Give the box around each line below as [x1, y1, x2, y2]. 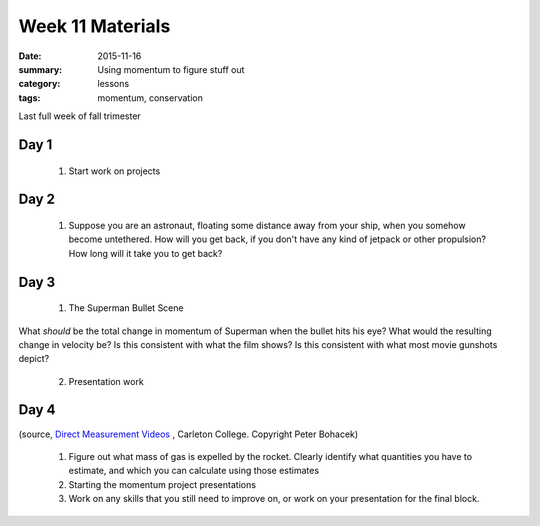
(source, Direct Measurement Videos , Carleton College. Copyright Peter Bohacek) [18, 428, 359, 440]
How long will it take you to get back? [68, 247, 223, 259]
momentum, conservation [97, 91, 204, 104]
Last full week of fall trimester [18, 110, 142, 122]
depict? [18, 353, 50, 365]
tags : [18, 91, 41, 104]
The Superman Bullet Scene [68, 302, 184, 314]
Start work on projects [68, 165, 161, 177]
